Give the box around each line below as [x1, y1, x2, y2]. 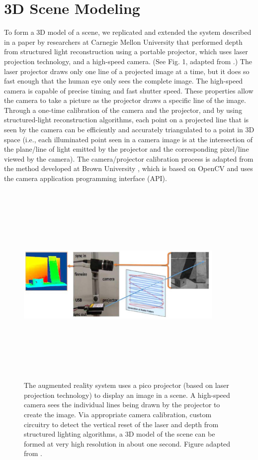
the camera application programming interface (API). [4, 173, 167, 184]
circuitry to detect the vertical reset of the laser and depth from [24, 419, 219, 429]
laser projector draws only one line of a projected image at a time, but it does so [4, 66, 250, 76]
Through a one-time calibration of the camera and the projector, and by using [4, 104, 243, 115]
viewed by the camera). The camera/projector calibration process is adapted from [4, 153, 254, 164]
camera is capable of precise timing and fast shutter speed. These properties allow [4, 85, 254, 95]
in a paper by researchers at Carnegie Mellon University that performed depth [4, 36, 243, 47]
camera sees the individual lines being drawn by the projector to [24, 399, 220, 410]
